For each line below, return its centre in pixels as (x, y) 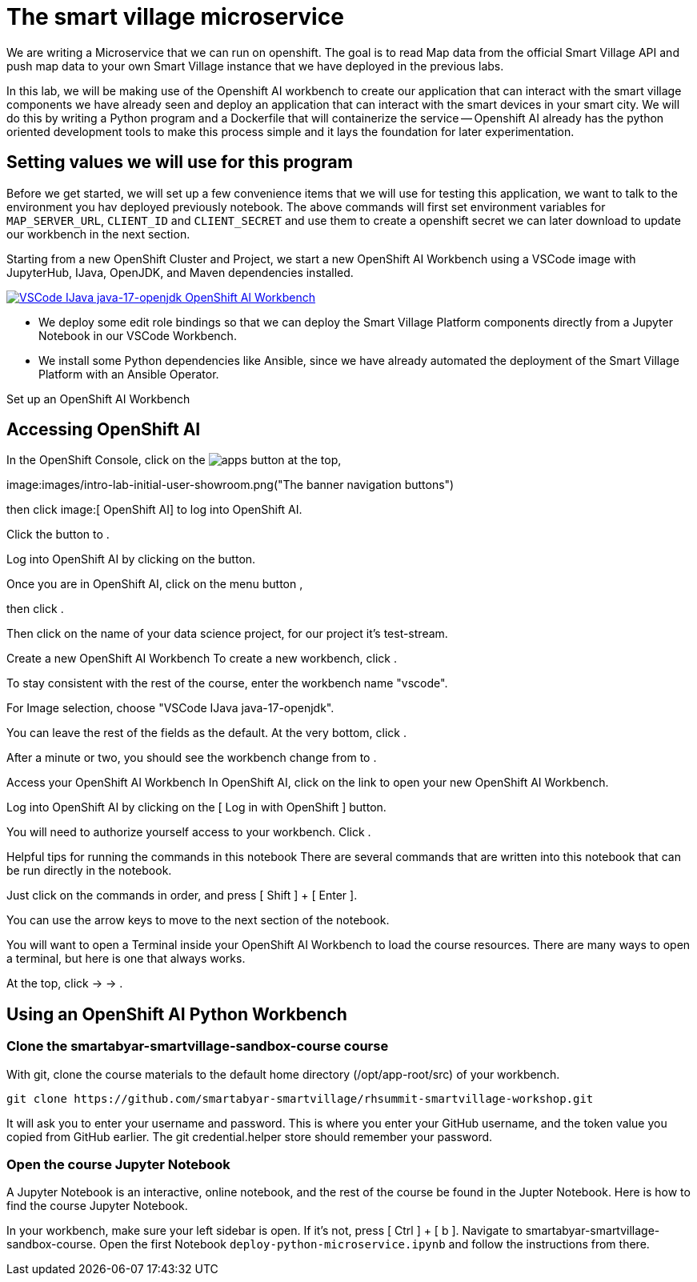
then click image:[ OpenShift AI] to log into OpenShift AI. (154, 510)
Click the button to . (58, 535)
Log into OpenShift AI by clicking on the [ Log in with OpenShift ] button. (196, 807)
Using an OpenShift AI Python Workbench (177, 1014)
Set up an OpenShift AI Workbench (98, 399)
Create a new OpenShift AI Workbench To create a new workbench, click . (202, 659)
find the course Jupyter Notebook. (97, 1206)
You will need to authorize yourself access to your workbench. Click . (189, 832)
